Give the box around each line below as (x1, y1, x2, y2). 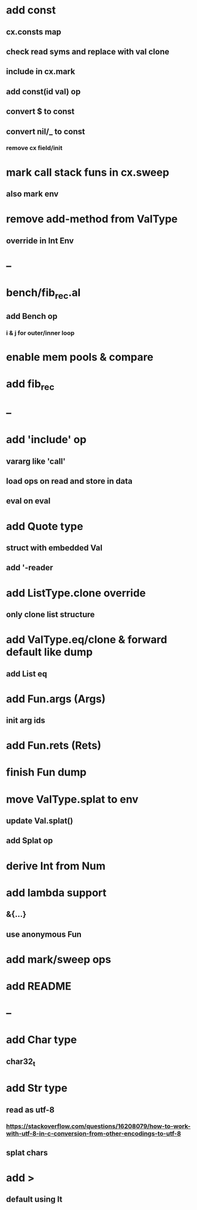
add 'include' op (6, 433, 87, 446)
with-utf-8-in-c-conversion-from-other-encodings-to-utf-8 (6, 1130, 181, 1138)
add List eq (6, 669, 47, 679)
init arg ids (6, 716, 46, 726)
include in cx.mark (6, 67, 75, 77)
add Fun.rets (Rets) (6, 739, 101, 752)
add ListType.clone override (6, 586, 146, 600)
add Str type (6, 1082, 67, 1095)
